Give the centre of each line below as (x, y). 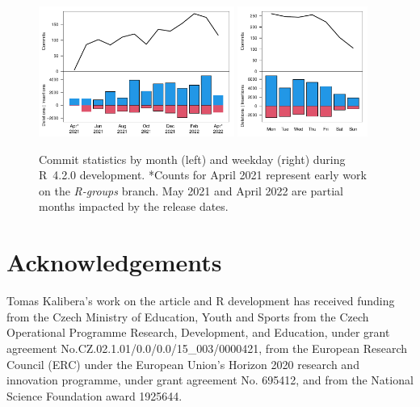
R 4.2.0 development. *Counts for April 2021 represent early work (203, 175)
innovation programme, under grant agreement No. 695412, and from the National (210, 380)
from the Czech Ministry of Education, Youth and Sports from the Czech (188, 316)
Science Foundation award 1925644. (94, 395)
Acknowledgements (114, 262)
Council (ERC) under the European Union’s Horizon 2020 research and (183, 364)
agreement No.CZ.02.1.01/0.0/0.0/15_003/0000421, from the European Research (207, 348)
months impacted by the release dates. (134, 206)
